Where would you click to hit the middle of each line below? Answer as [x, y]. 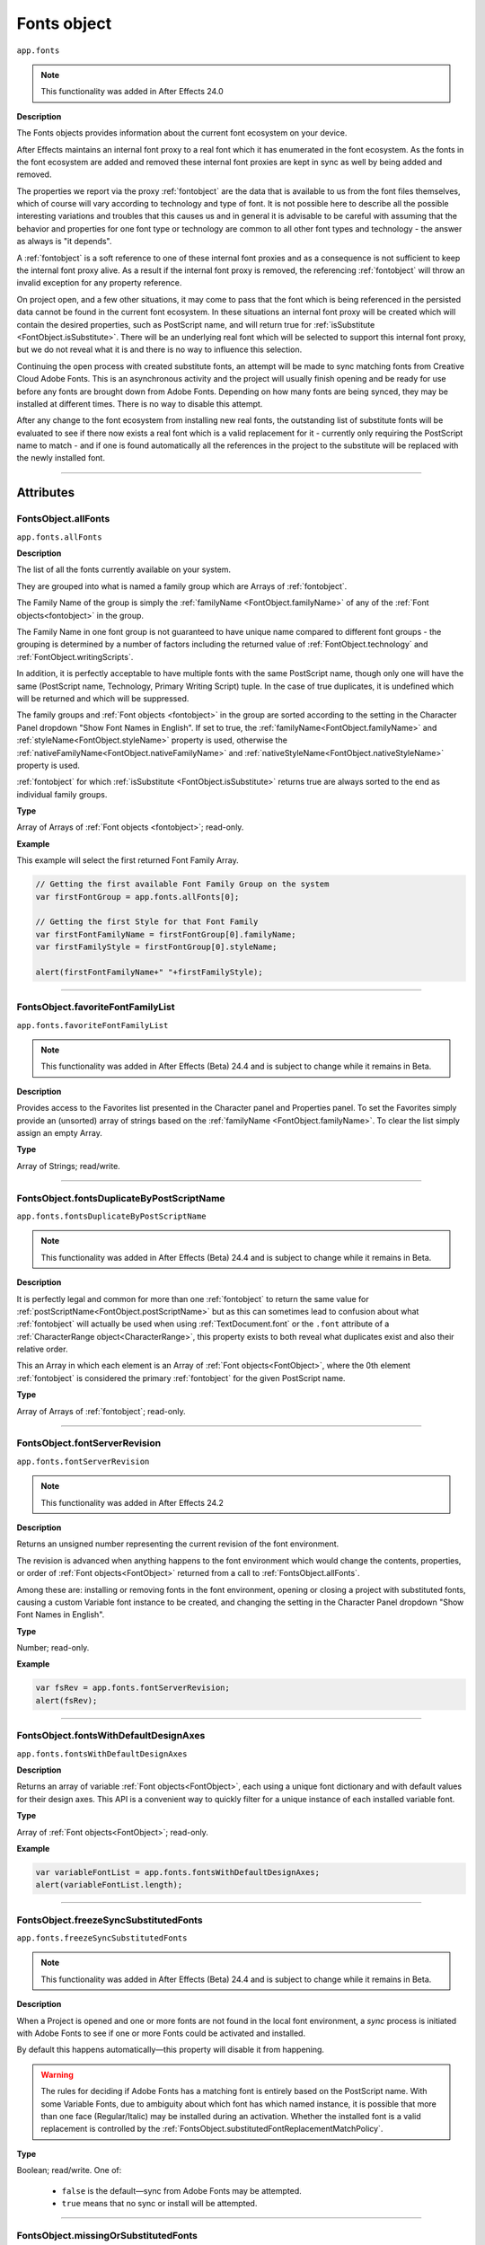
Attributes [46, 493]
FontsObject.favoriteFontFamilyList [96, 1008]
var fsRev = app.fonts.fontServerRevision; [133, 1688]
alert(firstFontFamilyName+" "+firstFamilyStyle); [150, 972]
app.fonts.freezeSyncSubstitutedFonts [102, 1938]
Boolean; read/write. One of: [69, 2170]
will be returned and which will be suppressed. [103, 698]
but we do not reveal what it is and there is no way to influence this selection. [159, 349]
